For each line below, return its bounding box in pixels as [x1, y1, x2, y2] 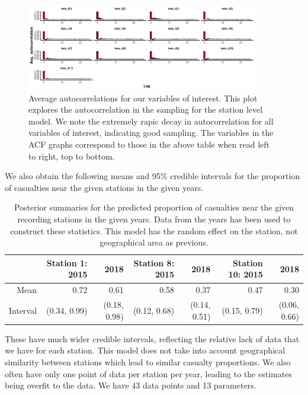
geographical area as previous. [100, 236, 208, 249]
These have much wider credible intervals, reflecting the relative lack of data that [5, 332, 300, 345]
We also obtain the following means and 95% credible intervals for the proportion [5, 170, 300, 182]
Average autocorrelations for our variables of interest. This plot [28, 91, 258, 104]
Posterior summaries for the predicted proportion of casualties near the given [14, 201, 294, 214]
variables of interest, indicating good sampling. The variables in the [28, 126, 274, 139]
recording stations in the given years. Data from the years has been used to [17, 213, 291, 225]
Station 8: [133, 256, 175, 269]
